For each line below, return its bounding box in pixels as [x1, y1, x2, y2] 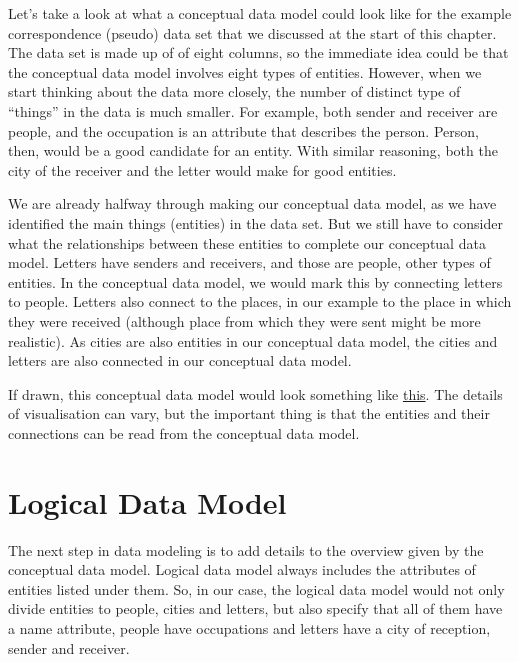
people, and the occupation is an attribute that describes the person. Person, [8, 120, 479, 141]
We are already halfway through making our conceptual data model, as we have [8, 193, 497, 214]
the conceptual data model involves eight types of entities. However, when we [8, 61, 482, 82]
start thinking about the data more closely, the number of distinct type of [8, 81, 461, 102]
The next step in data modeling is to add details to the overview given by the [8, 539, 484, 560]
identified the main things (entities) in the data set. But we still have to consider [8, 212, 503, 233]
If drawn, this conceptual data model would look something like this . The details [8, 383, 503, 404]
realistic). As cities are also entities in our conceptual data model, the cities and [8, 330, 498, 351]
